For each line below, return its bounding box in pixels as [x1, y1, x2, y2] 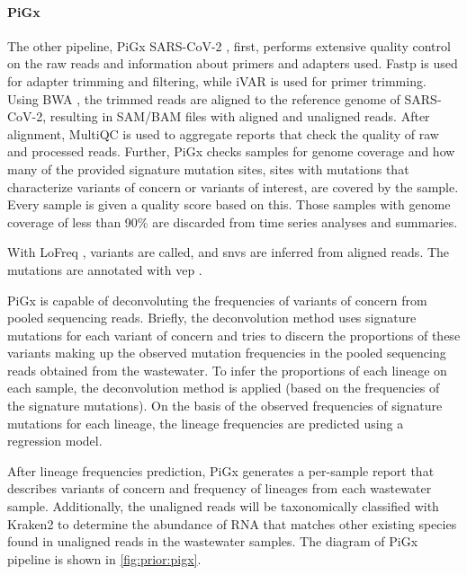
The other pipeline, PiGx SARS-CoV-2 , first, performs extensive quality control [7, 36, 451, 55]
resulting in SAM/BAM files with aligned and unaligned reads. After [49, 107, 430, 126]
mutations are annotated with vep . [7, 260, 202, 279]
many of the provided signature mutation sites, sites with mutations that [7, 159, 409, 178]
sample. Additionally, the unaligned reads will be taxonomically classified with [7, 497, 439, 516]
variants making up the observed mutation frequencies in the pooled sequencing [7, 343, 446, 362]
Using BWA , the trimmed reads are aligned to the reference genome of [7, 89, 400, 108]
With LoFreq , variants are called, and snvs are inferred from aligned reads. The [7, 243, 450, 261]
